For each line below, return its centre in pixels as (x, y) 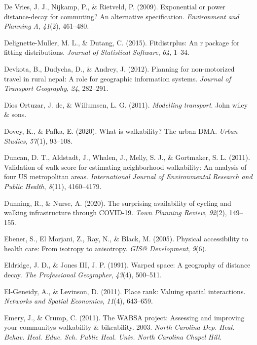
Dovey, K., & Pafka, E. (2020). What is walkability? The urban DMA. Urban (121, 131)
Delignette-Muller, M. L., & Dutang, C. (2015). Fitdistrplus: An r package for (122, 42)
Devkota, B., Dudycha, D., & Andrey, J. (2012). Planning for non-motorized (119, 68)
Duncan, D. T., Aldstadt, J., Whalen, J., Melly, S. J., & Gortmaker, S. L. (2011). (127, 157)
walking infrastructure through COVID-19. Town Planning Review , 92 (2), (115, 212)
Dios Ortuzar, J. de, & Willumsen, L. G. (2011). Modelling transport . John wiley (126, 104)
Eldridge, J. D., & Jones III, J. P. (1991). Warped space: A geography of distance (127, 265)
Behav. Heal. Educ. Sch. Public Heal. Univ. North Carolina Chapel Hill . (113, 337)
